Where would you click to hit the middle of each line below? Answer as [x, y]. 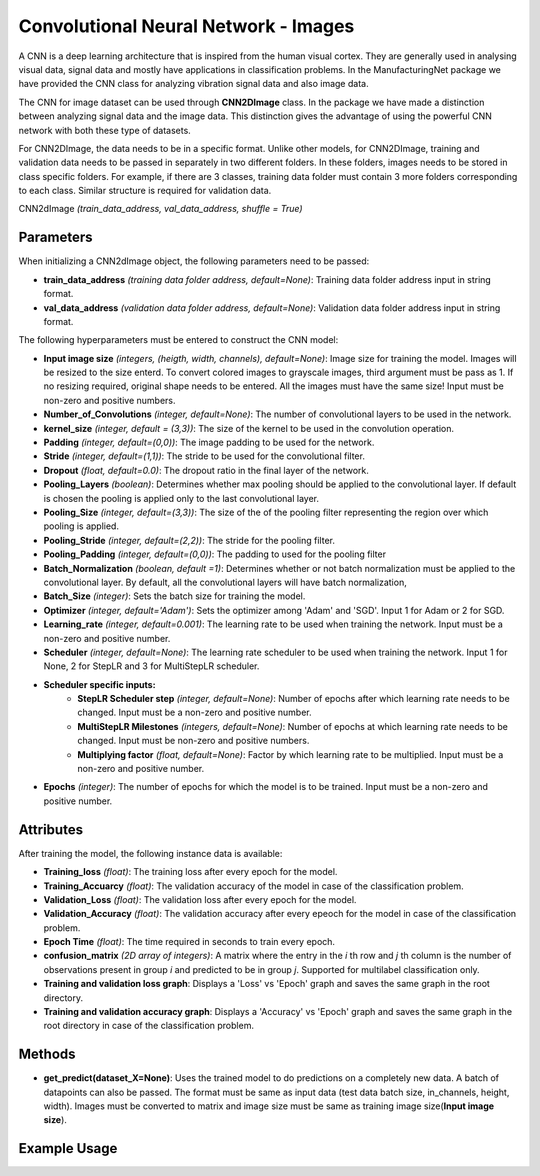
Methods [47, 1054]
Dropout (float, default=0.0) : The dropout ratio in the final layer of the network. [206, 470]
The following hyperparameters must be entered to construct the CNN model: [178, 340]
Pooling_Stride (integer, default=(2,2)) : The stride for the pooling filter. [189, 540]
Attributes [51, 829]
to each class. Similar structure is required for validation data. [145, 191]
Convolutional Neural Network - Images [186, 26]
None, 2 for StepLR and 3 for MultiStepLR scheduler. [151, 666]
